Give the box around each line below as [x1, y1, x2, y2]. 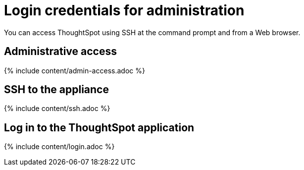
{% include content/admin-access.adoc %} [4, 66, 145, 75]
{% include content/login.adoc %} [4, 142, 115, 151]
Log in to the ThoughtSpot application [4, 121, 195, 134]
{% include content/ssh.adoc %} [4, 104, 110, 113]
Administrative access [4, 45, 117, 58]
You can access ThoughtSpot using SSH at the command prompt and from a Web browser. [4, 28, 301, 37]
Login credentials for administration [4, 2, 245, 19]
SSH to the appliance [4, 83, 109, 96]
